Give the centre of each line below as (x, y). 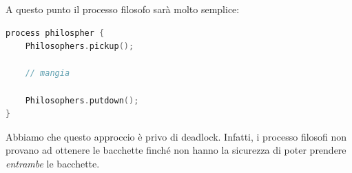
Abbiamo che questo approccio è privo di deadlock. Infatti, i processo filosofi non (176, 136)
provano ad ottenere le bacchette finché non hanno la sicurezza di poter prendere (176, 150)
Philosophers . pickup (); (80, 47)
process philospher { (55, 33)
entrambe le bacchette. (53, 163)
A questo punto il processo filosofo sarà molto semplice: (123, 9)
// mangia (48, 73)
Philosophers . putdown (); (82, 100)
